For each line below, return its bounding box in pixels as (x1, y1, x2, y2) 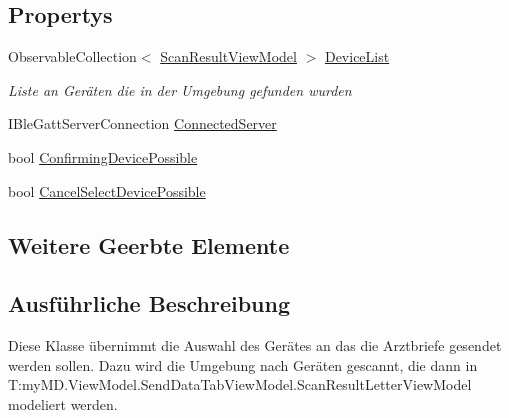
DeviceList (324, 46, 390, 67)
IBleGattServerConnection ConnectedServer (8, 113, 277, 134)
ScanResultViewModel (160, 46, 297, 67)
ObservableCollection (8, 46, 137, 67)
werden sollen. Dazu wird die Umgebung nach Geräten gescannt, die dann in (8, 354, 478, 375)
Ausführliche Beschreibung (8, 288, 290, 319)
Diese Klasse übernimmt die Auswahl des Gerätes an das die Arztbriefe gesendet (8, 335, 502, 356)
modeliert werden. (8, 393, 118, 414)
